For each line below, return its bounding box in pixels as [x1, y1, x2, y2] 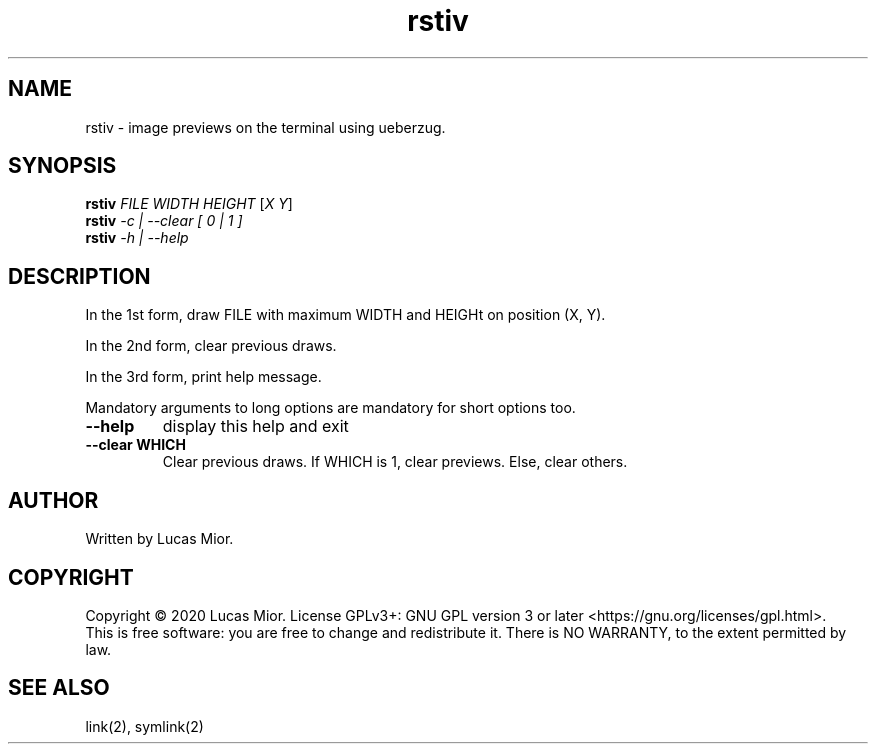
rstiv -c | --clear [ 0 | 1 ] [85, 212, 243, 230]
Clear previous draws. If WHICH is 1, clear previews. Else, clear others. [162, 453, 628, 471]
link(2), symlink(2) [85, 717, 204, 735]
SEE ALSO [8, 675, 110, 701]
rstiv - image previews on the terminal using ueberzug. [85, 118, 446, 136]
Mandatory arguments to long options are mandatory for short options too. [85, 399, 576, 417]
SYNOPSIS [8, 153, 117, 179]
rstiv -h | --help [85, 229, 189, 247]
